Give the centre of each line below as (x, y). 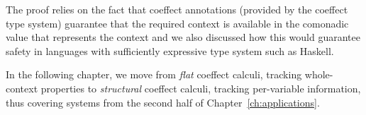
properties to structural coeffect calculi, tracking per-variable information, (201, 88)
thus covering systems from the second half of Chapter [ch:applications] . (163, 102)
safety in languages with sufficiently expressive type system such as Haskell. (170, 50)
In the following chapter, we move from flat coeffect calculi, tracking (154, 74)
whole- (319, 74)
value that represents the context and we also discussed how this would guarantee (183, 37)
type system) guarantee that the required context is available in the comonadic (177, 23)
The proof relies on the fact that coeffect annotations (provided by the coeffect (177, 9)
